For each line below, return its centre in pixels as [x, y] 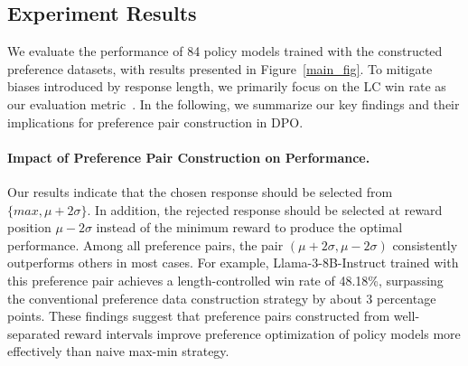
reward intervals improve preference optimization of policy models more [262, 333]
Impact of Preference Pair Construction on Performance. [189, 157]
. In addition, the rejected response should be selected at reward [265, 209]
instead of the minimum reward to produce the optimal [249, 227]
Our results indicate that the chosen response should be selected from [200, 191]
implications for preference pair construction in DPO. [155, 122]
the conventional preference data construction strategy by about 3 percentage [222, 298]
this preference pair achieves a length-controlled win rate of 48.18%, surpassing [225, 280]
